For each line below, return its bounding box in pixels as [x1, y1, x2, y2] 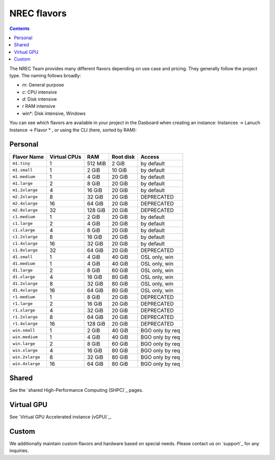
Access [140, 153, 159, 160]
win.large [12, 341, 36, 347]
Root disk [112, 153, 135, 160]
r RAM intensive [22, 103, 56, 109]
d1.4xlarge [12, 287, 38, 293]
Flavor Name [12, 153, 44, 160]
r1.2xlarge [12, 314, 38, 320]
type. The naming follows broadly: [9, 72, 81, 78]
